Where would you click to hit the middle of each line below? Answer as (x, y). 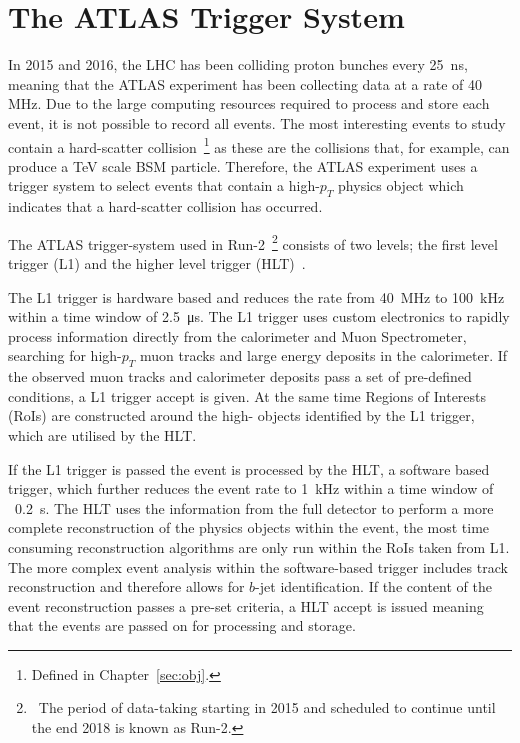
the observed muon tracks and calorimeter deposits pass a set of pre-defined (240, 376)
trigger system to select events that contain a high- (164, 185)
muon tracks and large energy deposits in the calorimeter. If (323, 355)
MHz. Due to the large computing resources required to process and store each (249, 103)
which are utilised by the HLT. (102, 434)
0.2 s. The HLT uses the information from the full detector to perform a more (254, 507)
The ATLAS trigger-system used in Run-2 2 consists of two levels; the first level (253, 242)
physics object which (401, 185)
